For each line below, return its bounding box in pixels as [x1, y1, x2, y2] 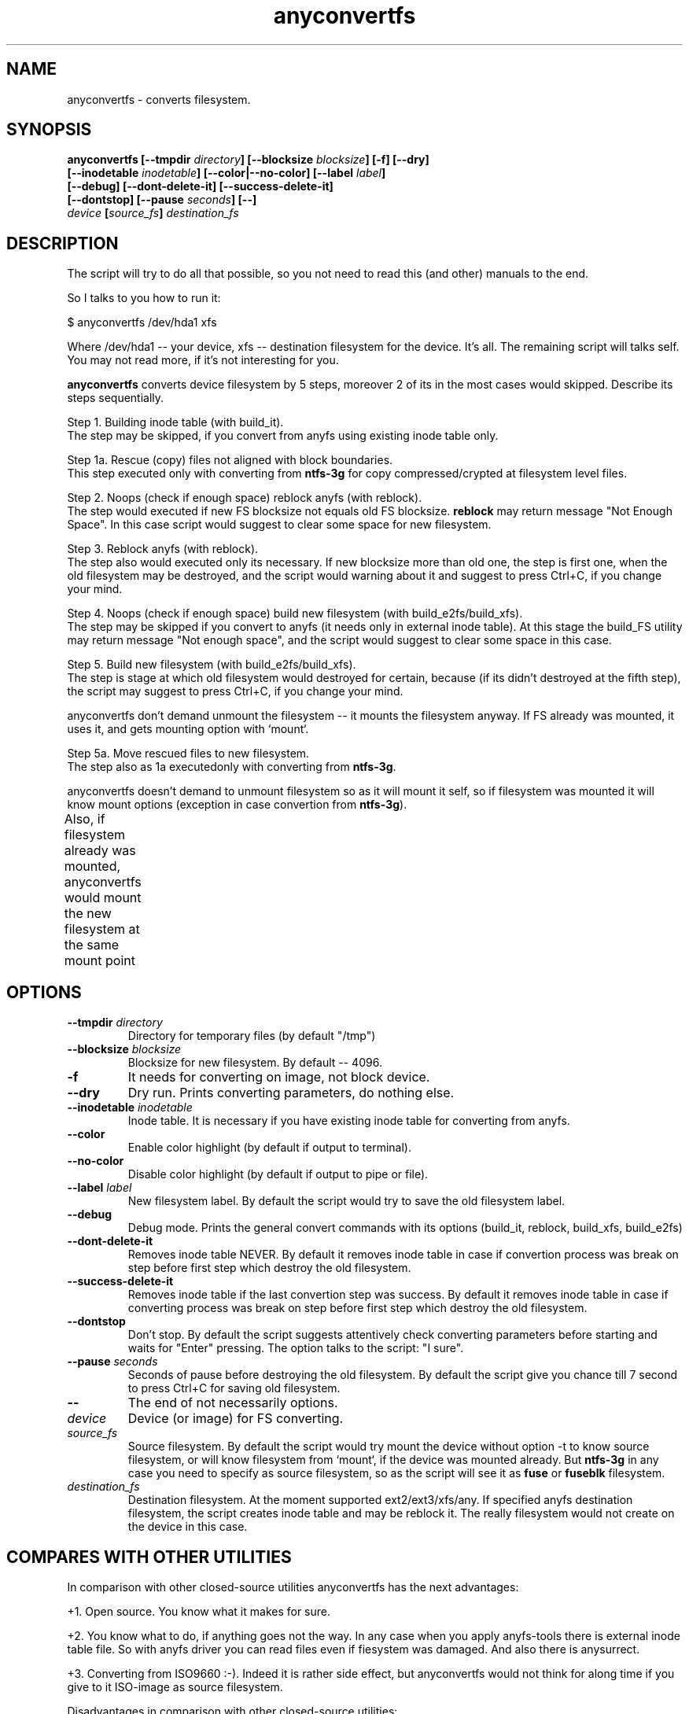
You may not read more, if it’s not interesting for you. [67, 353, 339, 367]
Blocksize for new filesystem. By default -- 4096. [127, 1056, 382, 1070]
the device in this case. [127, 1520, 248, 1534]
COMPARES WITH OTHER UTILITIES [6, 1546, 292, 1567]
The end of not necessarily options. [127, 1395, 338, 1411]
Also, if [64, 811, 105, 828]
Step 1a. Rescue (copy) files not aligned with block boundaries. [67, 453, 393, 467]
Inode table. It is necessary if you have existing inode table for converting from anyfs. [127, 1114, 570, 1128]
